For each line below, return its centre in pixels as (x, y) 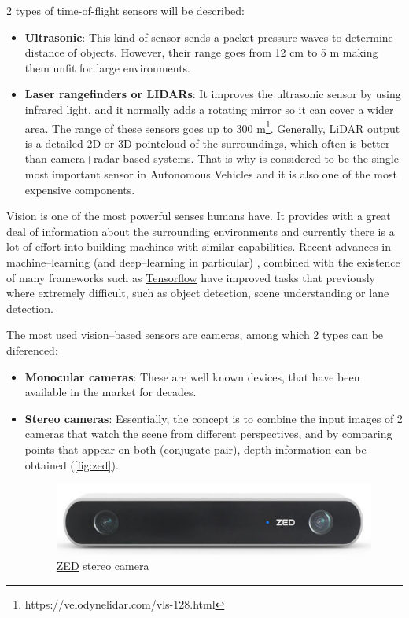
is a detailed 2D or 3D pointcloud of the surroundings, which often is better (207, 143)
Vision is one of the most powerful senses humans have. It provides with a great (199, 216)
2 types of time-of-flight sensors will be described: (126, 10)
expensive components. (80, 189)
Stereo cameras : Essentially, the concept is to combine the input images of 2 (214, 418)
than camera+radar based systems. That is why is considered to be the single (212, 158)
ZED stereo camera (103, 566)
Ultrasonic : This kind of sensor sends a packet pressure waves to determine (209, 37)
